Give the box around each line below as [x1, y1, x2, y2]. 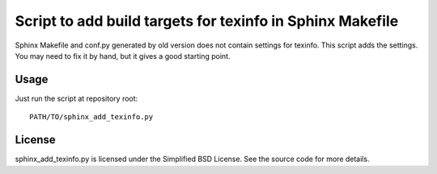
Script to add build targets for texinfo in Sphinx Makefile [15, 12, 399, 30]
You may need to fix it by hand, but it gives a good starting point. [15, 51, 231, 60]
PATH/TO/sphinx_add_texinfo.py [29, 113, 154, 122]
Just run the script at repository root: [15, 93, 138, 103]
